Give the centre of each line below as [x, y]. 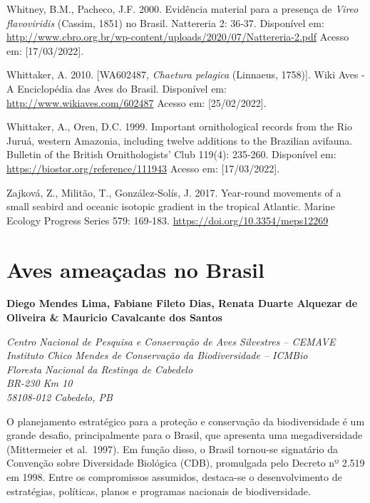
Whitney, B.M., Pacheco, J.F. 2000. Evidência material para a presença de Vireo [183, 9]
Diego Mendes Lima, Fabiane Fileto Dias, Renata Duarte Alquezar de [182, 303]
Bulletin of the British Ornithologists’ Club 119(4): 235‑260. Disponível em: [171, 154]
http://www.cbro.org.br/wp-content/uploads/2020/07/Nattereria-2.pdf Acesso [178, 37]
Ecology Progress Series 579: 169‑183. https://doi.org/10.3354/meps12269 [168, 220]
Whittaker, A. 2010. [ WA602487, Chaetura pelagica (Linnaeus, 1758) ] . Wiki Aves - [186, 74]
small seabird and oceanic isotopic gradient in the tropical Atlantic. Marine [171, 206]
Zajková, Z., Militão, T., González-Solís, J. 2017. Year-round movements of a [174, 192]
